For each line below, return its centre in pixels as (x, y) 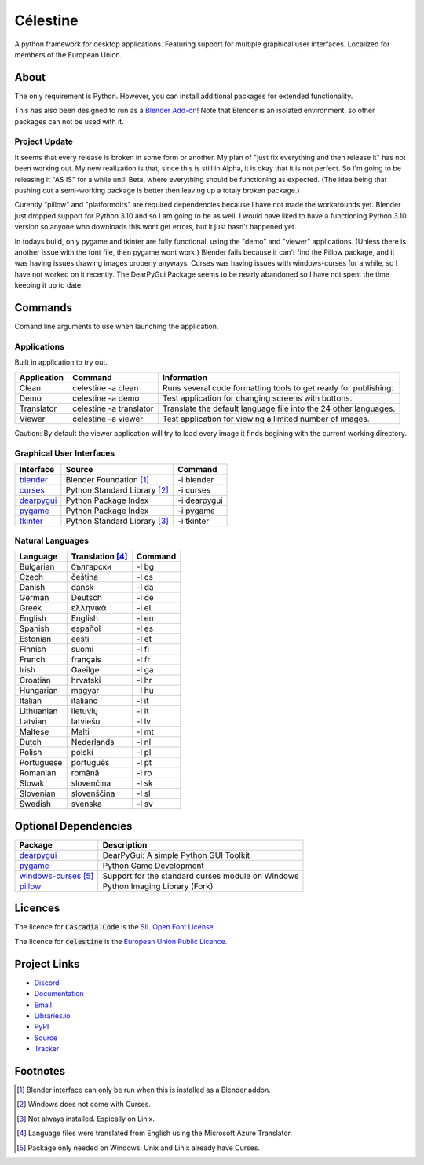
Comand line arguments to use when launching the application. (117, 326)
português (90, 763)
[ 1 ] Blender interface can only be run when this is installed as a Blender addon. (144, 1090)
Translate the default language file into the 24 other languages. (279, 408)
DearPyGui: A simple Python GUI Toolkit (176, 855)
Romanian (38, 773)
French (32, 660)
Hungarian (38, 691)
